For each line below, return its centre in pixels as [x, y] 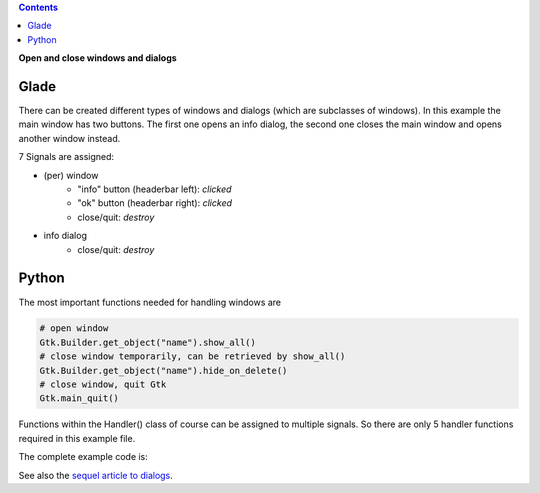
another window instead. [69, 138]
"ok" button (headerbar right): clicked [155, 203]
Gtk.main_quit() [79, 398]
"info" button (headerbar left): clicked [154, 189]
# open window [74, 328]
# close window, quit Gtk [103, 384]
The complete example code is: [83, 457]
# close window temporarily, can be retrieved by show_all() [192, 356]
